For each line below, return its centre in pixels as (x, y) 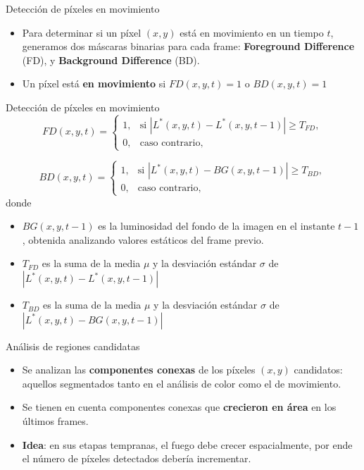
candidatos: (318, 370)
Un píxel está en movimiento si (94, 84)
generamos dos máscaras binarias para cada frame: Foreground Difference (188, 46)
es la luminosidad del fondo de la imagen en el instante (216, 226)
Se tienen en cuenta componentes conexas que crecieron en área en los (179, 407)
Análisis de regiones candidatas (73, 346)
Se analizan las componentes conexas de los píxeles (139, 370)
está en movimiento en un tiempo (252, 32)
